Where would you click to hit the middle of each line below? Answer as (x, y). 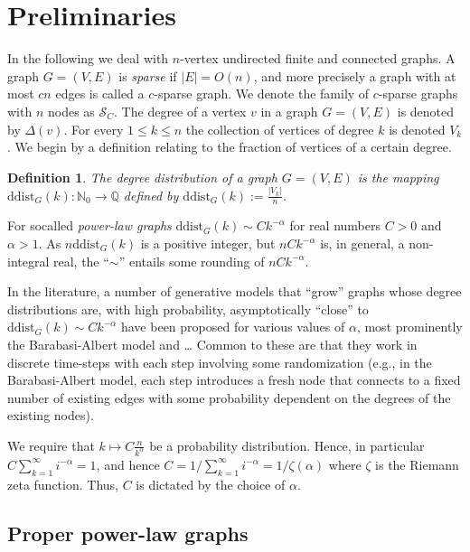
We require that (51, 445)
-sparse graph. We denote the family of (262, 94)
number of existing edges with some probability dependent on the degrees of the (229, 397)
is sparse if (148, 75)
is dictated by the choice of (211, 484)
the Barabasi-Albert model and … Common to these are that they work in (212, 344)
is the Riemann (417, 464)
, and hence (128, 464)
